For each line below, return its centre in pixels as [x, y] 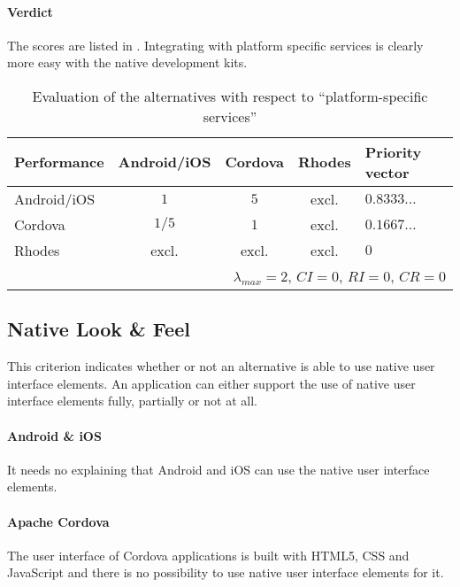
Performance [59, 162]
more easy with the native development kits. [127, 62]
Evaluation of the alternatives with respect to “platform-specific [230, 96]
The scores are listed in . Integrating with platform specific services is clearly [215, 45]
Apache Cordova [58, 521]
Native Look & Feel [99, 329]
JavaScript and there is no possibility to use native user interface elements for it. [226, 572]
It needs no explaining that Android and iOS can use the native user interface [218, 469]
